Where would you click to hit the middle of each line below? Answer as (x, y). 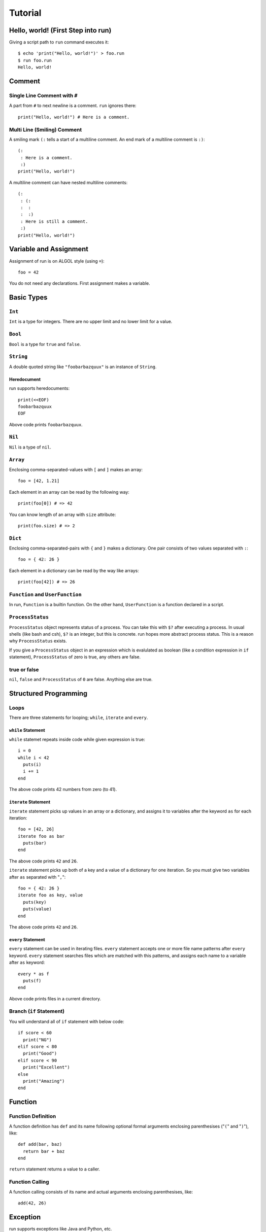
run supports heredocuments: (39, 388)
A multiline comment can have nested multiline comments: (68, 182)
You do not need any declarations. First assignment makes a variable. (80, 283)
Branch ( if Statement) (37, 1011)
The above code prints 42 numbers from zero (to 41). (63, 789)
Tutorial (25, 13)
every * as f (33, 974)
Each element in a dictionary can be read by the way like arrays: (74, 570)
